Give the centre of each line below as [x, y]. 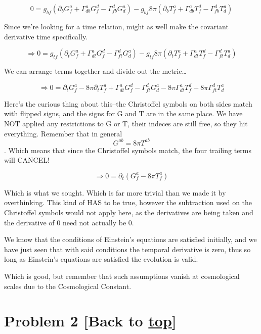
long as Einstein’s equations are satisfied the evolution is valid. [101, 259]
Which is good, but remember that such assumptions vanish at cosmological [122, 276]
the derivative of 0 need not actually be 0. [69, 222]
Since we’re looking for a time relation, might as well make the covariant [116, 26]
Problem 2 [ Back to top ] [90, 321]
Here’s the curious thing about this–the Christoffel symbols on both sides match [128, 103]
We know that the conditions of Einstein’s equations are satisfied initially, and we [130, 239]
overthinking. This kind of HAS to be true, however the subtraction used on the [128, 202]
